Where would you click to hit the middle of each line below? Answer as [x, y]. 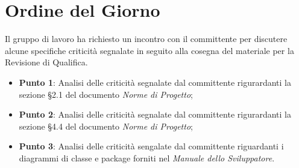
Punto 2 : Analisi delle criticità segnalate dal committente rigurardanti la [155, 114]
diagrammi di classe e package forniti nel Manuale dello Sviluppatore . [147, 157]
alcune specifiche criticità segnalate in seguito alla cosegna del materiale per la [149, 50]
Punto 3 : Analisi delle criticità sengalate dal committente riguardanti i [151, 146]
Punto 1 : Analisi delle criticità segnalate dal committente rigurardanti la [155, 82]
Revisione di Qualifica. [46, 62]
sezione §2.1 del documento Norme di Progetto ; [106, 94]
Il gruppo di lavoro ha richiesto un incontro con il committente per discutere [146, 39]
